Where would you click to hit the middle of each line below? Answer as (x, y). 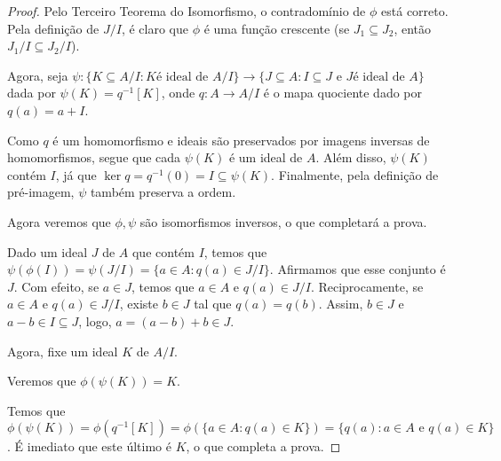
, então (412, 28)
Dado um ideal (48, 251)
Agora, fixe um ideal (63, 351)
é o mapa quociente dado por (343, 93)
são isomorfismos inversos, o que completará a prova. (283, 221)
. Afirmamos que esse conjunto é (358, 269)
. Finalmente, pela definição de (355, 174)
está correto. (415, 11)
